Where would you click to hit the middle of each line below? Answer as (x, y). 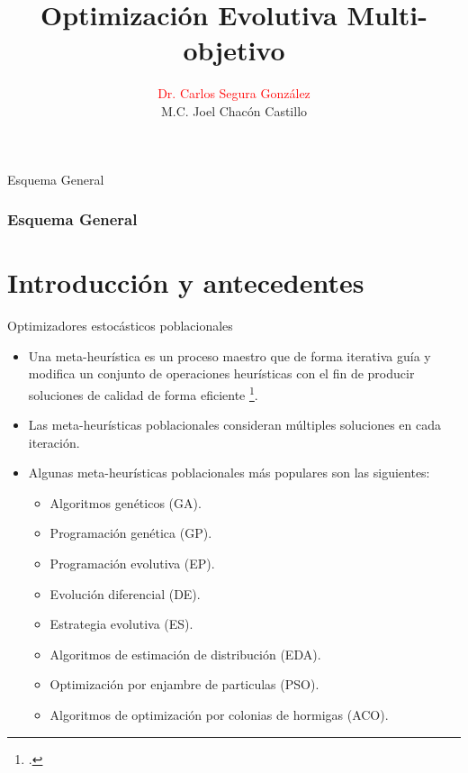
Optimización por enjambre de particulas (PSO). (184, 684)
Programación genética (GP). (131, 533)
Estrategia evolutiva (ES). (121, 624)
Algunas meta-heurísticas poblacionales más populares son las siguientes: (229, 473)
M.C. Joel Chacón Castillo (234, 110)
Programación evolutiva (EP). (132, 564)
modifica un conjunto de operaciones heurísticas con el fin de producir (221, 373)
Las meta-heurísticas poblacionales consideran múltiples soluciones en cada (234, 425)
